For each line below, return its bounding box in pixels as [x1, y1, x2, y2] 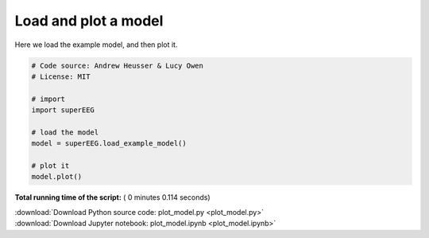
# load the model [31, 127, 99, 137]
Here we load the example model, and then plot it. [14, 40, 178, 49]
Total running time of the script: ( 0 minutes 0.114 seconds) [14, 193, 211, 202]
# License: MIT [31, 72, 91, 81]
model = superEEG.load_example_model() [31, 139, 187, 148]
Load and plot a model [14, 12, 164, 29]
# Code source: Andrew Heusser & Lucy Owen [31, 60, 204, 70]
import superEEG [31, 106, 95, 115]
